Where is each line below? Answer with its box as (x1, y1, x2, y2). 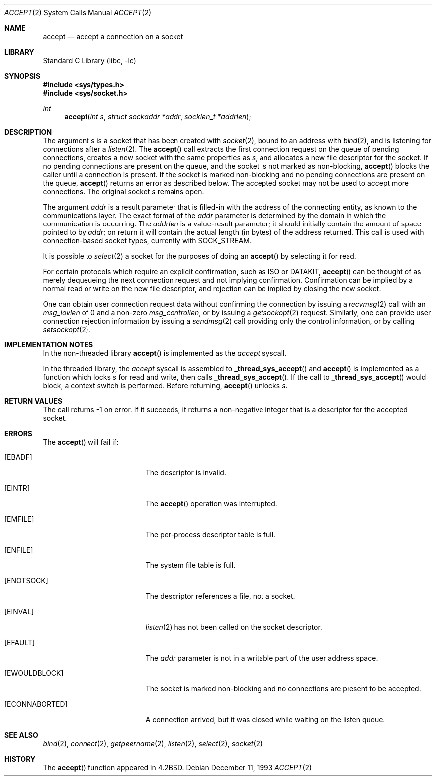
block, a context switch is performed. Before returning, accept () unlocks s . (43, 381, 288, 390)
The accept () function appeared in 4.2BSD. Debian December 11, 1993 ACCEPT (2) (43, 763, 312, 772)
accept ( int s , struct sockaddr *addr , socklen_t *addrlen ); (64, 112, 251, 121)
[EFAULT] (4, 638, 35, 647)
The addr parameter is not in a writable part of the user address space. (145, 654, 378, 662)
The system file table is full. (145, 561, 236, 569)
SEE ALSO (4, 731, 38, 739)
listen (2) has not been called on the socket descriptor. (145, 623, 322, 631)
